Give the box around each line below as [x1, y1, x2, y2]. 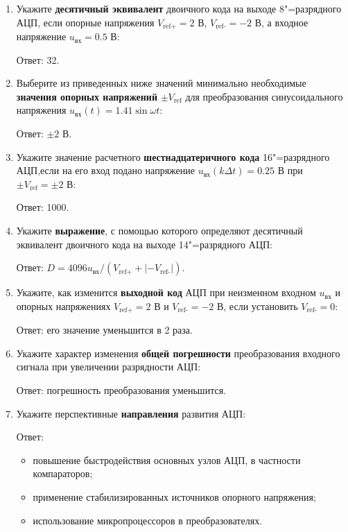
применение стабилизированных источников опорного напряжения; [33, 489, 316, 504]
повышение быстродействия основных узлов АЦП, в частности [33, 452, 301, 467]
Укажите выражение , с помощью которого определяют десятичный [16, 223, 303, 237]
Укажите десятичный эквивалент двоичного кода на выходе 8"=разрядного [16, 1, 342, 15]
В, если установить [216, 298, 298, 313]
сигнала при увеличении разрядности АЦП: [16, 359, 201, 374]
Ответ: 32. [16, 52, 60, 67]
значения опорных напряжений [16, 89, 158, 103]
